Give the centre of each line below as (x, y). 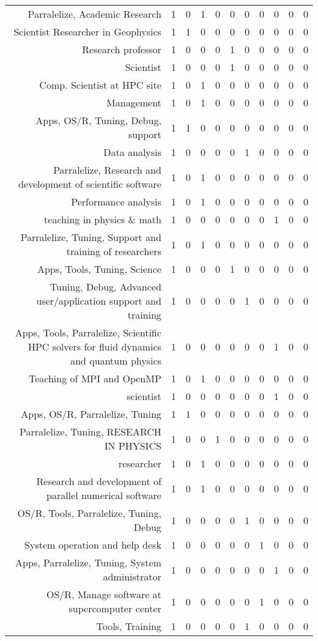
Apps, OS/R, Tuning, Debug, (98, 120)
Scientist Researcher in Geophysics (87, 31)
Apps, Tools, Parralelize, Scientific (88, 332)
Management (134, 102)
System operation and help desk (93, 545)
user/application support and (99, 301)
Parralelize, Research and (107, 170)
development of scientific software (90, 184)
